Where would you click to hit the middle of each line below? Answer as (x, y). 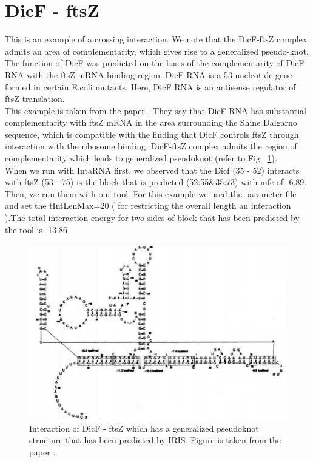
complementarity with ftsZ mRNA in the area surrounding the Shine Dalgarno (151, 122)
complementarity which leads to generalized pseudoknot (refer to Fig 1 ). (141, 158)
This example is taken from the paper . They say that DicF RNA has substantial (156, 110)
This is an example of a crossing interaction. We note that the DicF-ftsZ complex (156, 39)
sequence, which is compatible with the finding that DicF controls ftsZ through (152, 134)
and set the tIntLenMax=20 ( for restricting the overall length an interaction (148, 206)
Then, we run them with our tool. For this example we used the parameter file (151, 193)
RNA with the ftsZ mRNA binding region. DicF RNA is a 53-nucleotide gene (149, 74)
